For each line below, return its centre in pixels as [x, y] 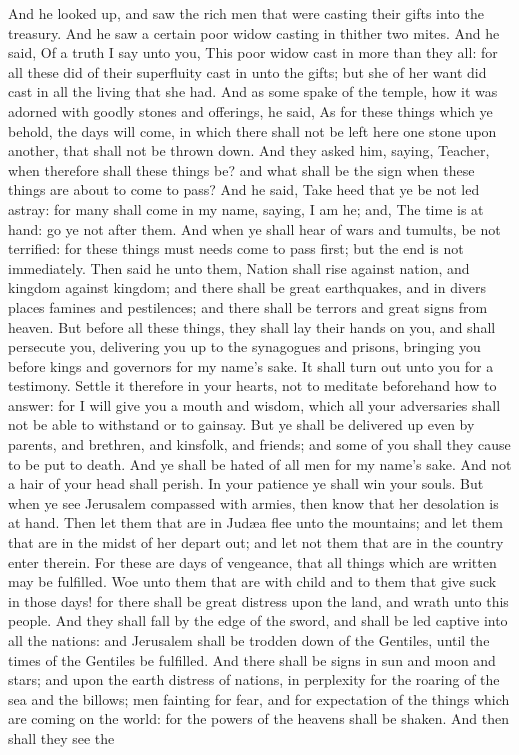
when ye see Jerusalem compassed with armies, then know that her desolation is [253, 502]
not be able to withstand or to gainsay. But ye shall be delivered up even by [241, 424]
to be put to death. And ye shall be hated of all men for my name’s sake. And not [260, 463]
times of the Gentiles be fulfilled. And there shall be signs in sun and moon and [252, 659]
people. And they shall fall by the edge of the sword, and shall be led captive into [258, 620]
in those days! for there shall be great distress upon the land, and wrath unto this [258, 600]
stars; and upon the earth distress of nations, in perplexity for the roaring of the [254, 679]
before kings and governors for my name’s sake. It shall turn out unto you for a [251, 365]
